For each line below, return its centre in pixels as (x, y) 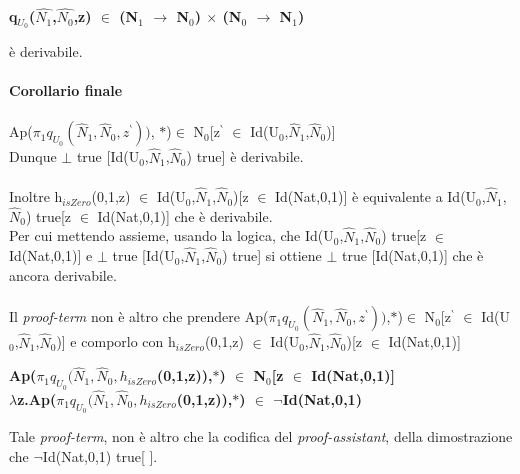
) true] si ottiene (272, 255)
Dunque (33, 156)
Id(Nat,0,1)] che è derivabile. (185, 215)
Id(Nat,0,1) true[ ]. (100, 455)
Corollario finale (66, 90)
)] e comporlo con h (116, 341)
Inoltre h (36, 196)
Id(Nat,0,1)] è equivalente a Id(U (376, 196)
